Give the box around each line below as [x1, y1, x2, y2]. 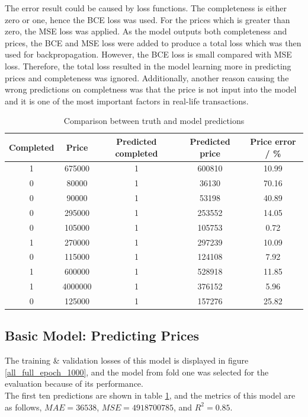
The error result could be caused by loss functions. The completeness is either [5, 2, 287, 14]
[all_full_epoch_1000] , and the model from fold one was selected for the [5, 365, 269, 378]
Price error [250, 135, 296, 147]
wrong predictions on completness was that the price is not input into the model [5, 83, 297, 96]
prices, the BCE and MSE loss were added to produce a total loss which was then [5, 36, 301, 49]
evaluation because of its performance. [5, 377, 143, 390]
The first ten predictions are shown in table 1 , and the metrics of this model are [5, 389, 296, 402]
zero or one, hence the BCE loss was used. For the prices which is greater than [5, 13, 290, 26]
